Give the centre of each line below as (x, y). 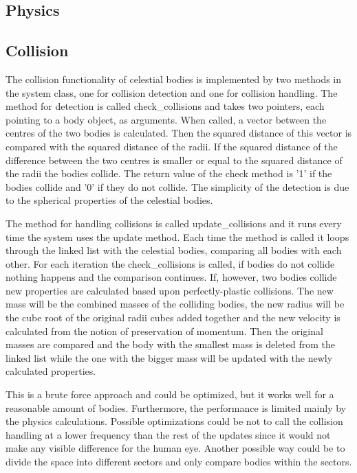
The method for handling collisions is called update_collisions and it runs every (174, 223)
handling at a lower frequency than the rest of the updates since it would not (168, 434)
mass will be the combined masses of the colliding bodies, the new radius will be (175, 304)
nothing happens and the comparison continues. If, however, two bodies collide (171, 277)
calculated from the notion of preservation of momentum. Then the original (164, 331)
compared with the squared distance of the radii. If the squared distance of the (172, 146)
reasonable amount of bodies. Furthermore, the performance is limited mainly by (176, 407)
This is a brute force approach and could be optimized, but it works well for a (170, 394)
